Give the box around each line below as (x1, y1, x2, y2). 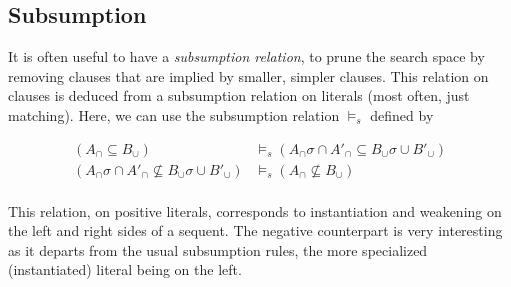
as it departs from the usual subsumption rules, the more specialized (8, 239, 428, 260)
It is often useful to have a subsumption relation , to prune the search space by (8, 46, 485, 67)
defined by (370, 104, 434, 125)
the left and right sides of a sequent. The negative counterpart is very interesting (8, 220, 503, 241)
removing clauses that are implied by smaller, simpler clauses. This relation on (8, 65, 489, 86)
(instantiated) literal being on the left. (8, 259, 242, 280)
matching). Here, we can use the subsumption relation (8, 104, 340, 125)
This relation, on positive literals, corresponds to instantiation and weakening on (8, 200, 502, 221)
